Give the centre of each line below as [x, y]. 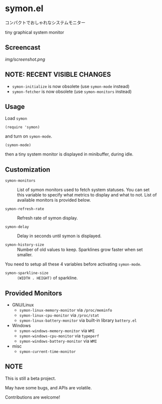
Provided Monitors [34, 293]
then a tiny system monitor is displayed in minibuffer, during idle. [69, 154]
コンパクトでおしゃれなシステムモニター [45, 22]
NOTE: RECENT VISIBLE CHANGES [58, 75]
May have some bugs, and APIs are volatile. [48, 387]
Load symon [16, 118]
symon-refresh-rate [25, 209]
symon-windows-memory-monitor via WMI [57, 331]
